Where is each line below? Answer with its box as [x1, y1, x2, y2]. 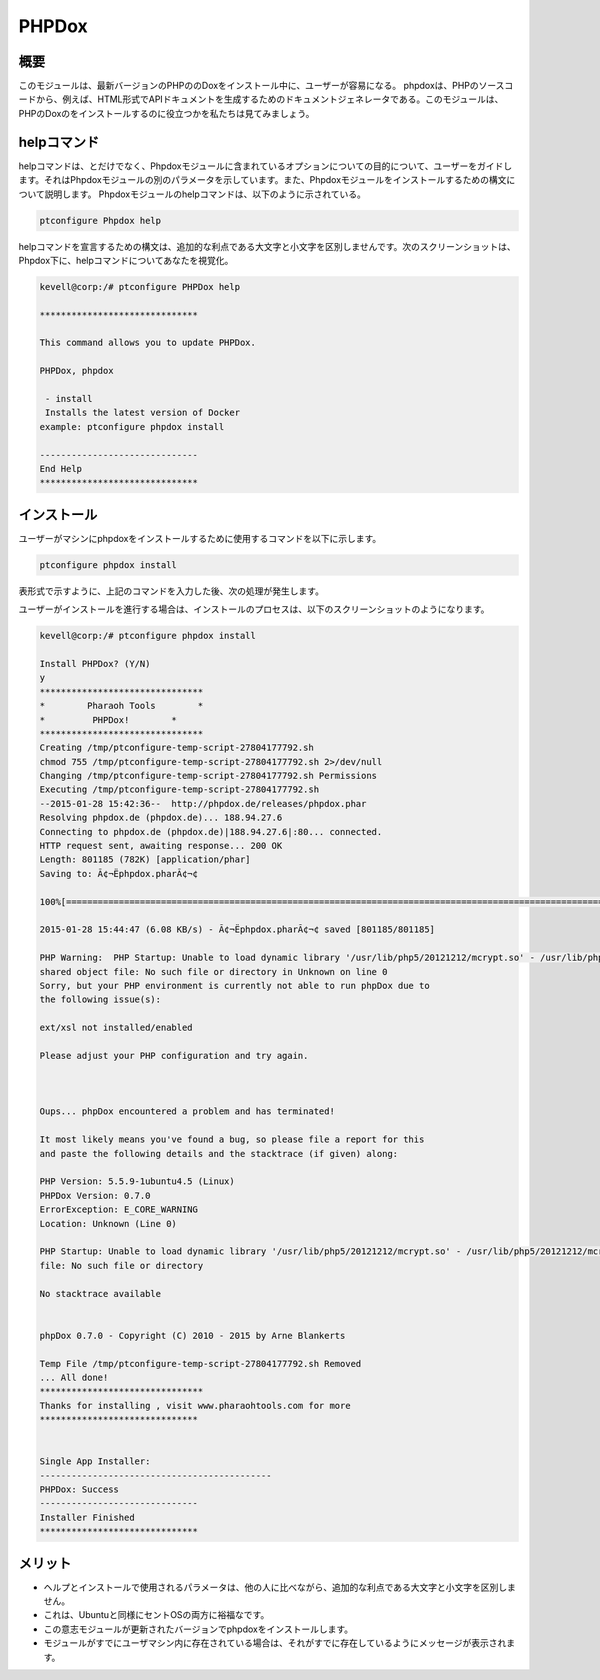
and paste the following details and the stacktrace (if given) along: [39, 1148, 399, 1159]
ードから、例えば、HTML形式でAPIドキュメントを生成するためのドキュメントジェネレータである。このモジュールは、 [18, 93, 504, 105]
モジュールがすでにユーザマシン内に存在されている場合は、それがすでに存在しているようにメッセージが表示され [43, 1637, 507, 1649]
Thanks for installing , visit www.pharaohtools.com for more [39, 1400, 351, 1411]
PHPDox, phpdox [39, 365, 114, 377]
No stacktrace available [39, 1288, 162, 1299]
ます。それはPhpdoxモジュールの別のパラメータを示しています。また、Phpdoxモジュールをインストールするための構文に [18, 174, 516, 186]
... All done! [39, 1371, 109, 1383]
